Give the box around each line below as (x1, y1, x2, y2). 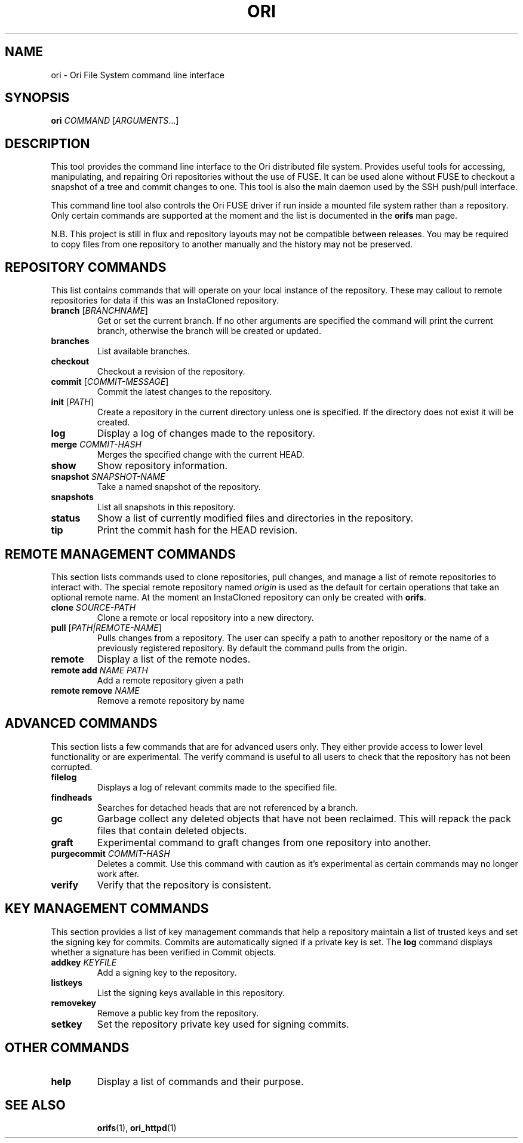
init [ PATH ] (51, 397, 94, 407)
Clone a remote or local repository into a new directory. (97, 612, 314, 623)
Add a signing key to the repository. (97, 967, 237, 977)
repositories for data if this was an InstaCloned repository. (51, 295, 279, 306)
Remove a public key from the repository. (97, 1007, 259, 1018)
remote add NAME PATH (51, 664, 148, 675)
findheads (51, 792, 93, 802)
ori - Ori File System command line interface (51, 69, 224, 80)
